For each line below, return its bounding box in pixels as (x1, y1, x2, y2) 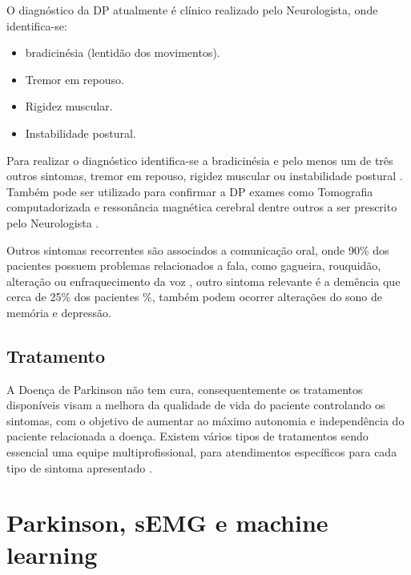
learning (6, 537, 98, 570)
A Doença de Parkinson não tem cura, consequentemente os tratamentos (6, 380, 363, 397)
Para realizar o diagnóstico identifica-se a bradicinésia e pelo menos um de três (6, 151, 393, 168)
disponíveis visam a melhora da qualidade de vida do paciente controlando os (6, 396, 385, 413)
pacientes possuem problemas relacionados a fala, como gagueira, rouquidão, (6, 257, 381, 274)
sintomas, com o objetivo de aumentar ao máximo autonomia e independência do (6, 412, 405, 428)
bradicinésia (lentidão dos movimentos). (25, 44, 220, 61)
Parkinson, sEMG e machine (6, 506, 328, 539)
